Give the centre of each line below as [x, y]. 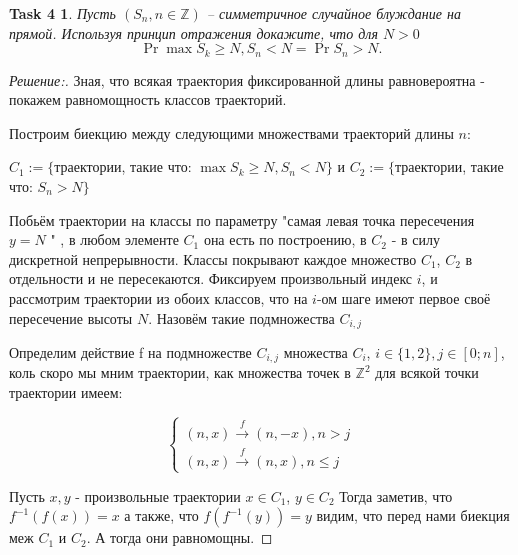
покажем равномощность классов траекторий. [148, 99]
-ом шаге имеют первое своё [403, 297]
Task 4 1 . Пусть [62, 13]
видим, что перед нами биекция [413, 515]
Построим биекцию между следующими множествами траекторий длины [231, 132]
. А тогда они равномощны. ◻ [179, 537]
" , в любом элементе [114, 239]
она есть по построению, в [285, 239]
